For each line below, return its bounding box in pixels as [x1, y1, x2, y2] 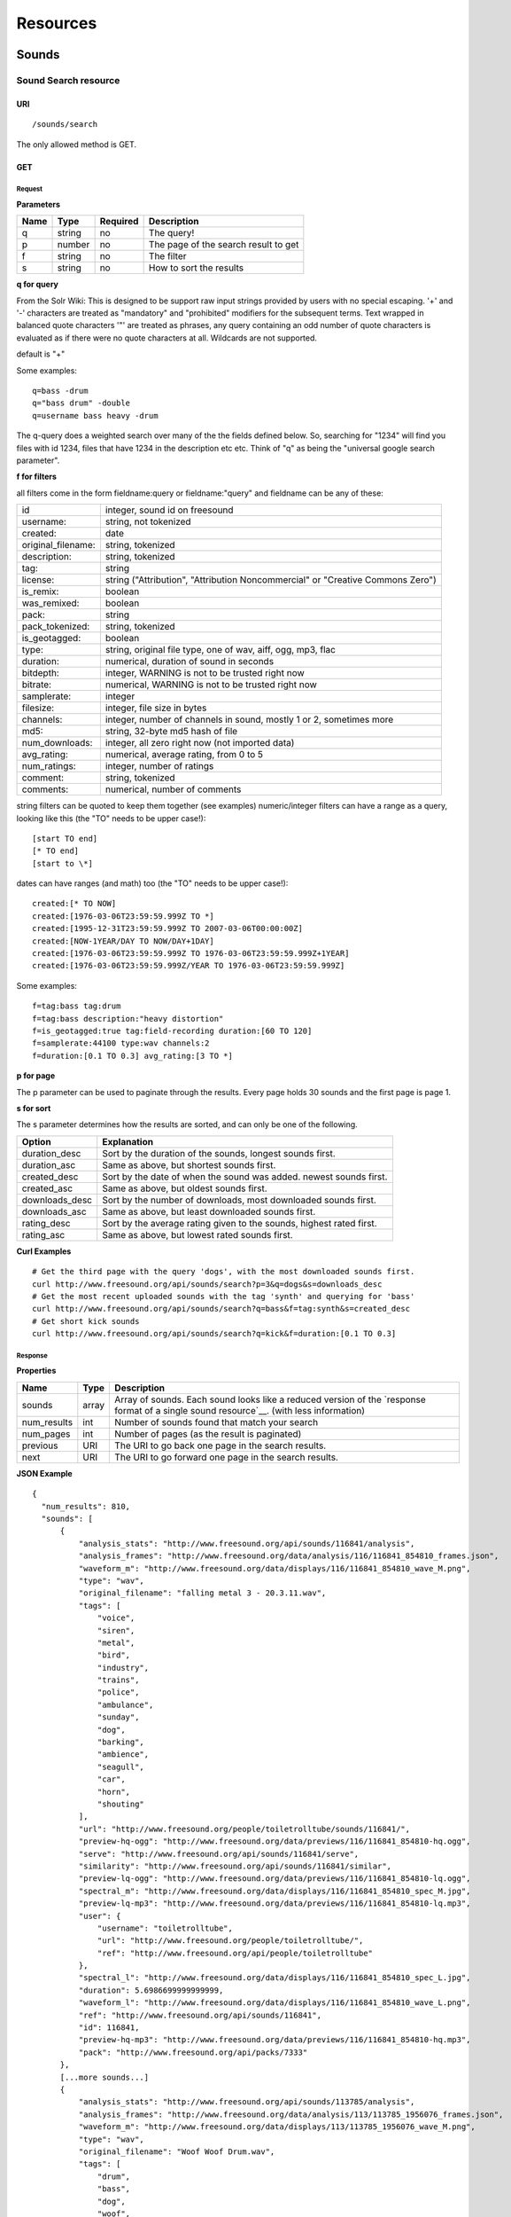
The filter [148, 250, 187, 262]
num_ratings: [21, 760, 76, 772]
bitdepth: [21, 667, 59, 679]
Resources [16, 13, 97, 33]
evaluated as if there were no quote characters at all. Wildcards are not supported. [16, 333, 318, 343]
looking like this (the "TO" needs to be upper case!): [16, 812, 206, 824]
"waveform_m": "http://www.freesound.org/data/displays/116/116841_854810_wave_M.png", [78, 1563, 471, 1573]
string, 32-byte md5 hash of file [105, 725, 238, 738]
